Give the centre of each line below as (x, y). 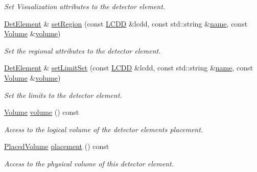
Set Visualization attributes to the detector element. (85, 6)
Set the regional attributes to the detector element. (83, 50)
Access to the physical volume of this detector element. (89, 163)
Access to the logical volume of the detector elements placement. (104, 129)
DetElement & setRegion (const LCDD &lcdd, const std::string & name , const (126, 23)
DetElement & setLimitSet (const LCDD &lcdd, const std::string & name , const (129, 68)
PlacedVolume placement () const (57, 146)
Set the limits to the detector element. (63, 95)
